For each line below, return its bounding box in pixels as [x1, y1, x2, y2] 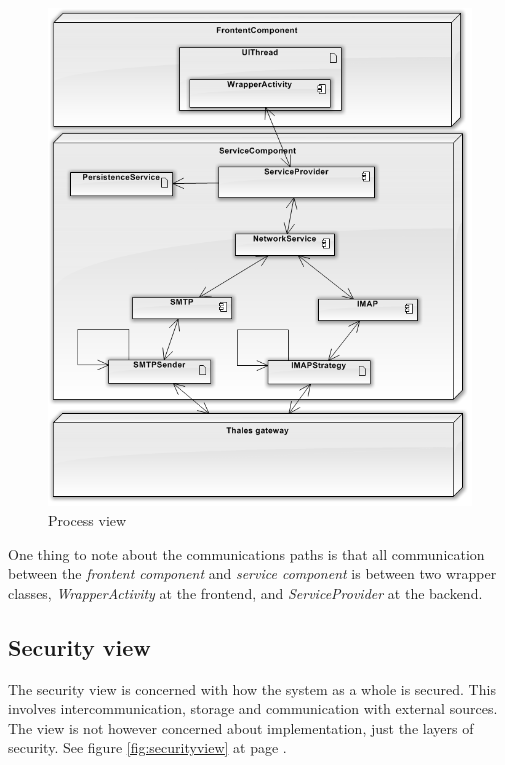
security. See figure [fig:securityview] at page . [8, 737, 287, 758]
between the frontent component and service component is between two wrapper [8, 563, 497, 584]
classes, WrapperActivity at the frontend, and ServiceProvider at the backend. [8, 582, 483, 603]
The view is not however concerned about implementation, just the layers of [8, 717, 474, 738]
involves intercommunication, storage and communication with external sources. [8, 698, 498, 719]
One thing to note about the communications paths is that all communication [8, 543, 485, 564]
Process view [48, 510, 127, 531]
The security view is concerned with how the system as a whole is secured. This [8, 678, 496, 699]
